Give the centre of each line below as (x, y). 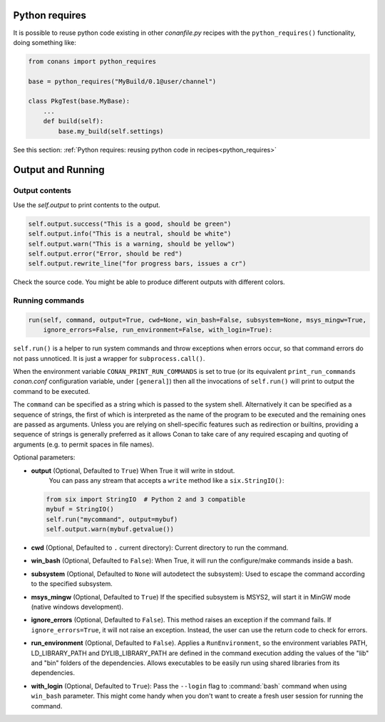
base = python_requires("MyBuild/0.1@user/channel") (122, 81)
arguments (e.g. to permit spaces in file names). (84, 444)
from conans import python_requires (92, 61)
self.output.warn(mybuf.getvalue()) (110, 529)
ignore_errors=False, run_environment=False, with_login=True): (158, 330)
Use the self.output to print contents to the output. (87, 205)
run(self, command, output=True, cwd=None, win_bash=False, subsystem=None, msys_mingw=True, (197, 320)
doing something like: (45, 42)
